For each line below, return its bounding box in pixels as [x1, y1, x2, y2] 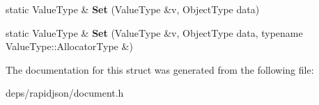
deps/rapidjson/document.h [6, 86, 124, 100]
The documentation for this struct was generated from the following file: [6, 62, 314, 76]
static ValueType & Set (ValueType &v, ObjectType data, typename [6, 25, 303, 40]
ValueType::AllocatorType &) [6, 39, 133, 54]
